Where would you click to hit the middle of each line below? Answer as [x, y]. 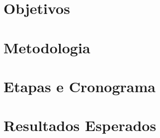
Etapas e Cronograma [80, 86]
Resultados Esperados [80, 125]
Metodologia [47, 47]
